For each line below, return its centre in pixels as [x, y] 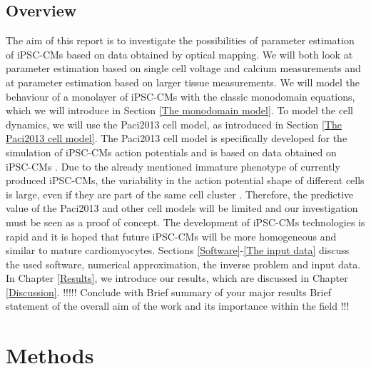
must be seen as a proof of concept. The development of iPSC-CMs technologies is [185, 222]
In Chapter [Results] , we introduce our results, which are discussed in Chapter [177, 278]
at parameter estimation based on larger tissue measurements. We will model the [183, 82]
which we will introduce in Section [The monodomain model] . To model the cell [179, 110]
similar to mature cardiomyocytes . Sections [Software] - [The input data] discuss [178, 250]
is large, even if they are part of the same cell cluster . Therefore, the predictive [180, 194]
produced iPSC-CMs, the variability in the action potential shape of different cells [185, 180]
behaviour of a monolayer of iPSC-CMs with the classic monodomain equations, [181, 96]
